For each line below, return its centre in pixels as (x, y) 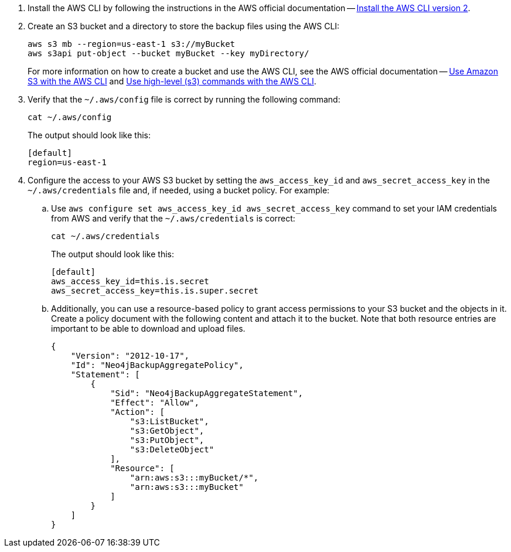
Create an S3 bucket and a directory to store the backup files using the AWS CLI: (184, 26)
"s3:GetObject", (167, 431)
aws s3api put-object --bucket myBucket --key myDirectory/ (168, 53)
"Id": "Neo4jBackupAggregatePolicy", (157, 365)
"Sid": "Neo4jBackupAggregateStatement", (207, 393)
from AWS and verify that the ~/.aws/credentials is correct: (173, 218)
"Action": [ (137, 412)
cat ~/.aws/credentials (105, 236)
